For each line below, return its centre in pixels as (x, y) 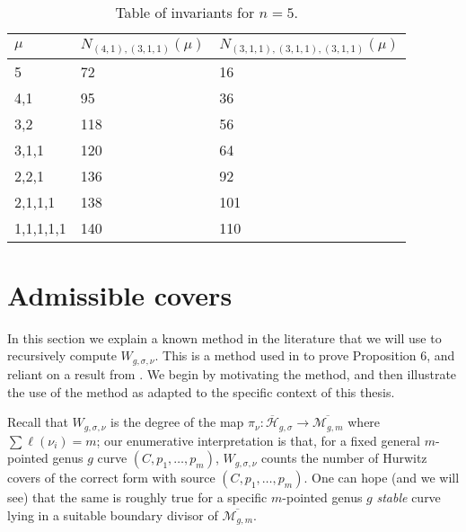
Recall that (38, 422)
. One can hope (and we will (382, 478)
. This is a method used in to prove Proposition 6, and (305, 355)
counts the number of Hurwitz (344, 458)
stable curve (409, 497)
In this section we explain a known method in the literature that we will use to (224, 337)
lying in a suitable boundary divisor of (113, 514)
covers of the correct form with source (111, 478)
